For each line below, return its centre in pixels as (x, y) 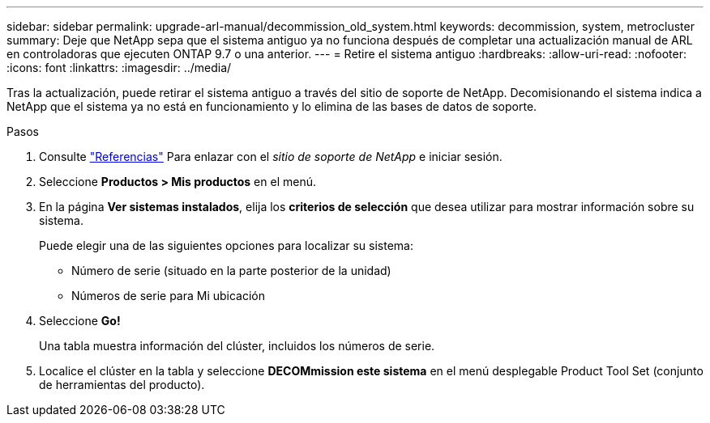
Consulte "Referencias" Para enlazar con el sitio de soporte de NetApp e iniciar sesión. (271, 157)
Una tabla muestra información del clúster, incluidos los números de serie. (237, 346)
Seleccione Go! (80, 321)
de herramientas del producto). (122, 385)
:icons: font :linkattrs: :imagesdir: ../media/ (119, 68)
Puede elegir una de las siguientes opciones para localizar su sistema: (227, 245)
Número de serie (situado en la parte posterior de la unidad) (231, 271)
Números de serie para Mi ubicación (169, 296)
